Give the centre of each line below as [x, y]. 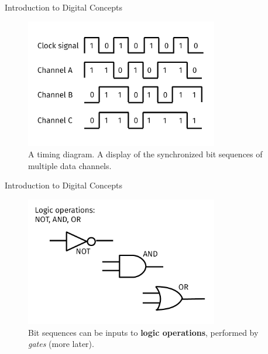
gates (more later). [61, 344]
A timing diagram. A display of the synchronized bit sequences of [145, 154]
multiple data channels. [70, 165]
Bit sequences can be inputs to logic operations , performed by [143, 332]
